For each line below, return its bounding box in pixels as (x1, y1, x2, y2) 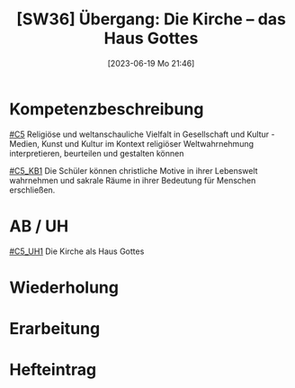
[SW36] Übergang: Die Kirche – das (16, 9, 286, 30)
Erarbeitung (9, 319, 101, 338)
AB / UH (9, 216, 69, 236)
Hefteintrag (9, 360, 97, 380)
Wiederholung (9, 277, 120, 297)
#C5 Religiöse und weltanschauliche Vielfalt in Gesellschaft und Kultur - (9, 129, 275, 140)
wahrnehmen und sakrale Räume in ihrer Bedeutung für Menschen (9, 175, 256, 185)
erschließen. (9, 185, 56, 195)
